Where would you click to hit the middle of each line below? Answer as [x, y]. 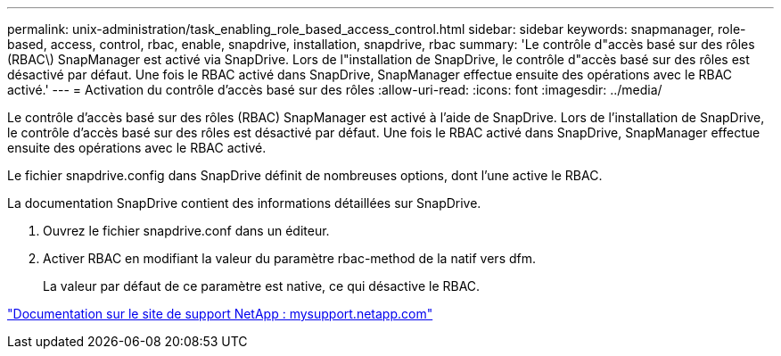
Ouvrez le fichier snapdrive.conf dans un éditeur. [186, 231]
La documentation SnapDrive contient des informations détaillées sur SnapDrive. [244, 203]
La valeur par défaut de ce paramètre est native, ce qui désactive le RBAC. [262, 286]
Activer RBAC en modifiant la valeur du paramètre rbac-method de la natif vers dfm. [290, 258]
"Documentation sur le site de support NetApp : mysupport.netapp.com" [220, 314]
